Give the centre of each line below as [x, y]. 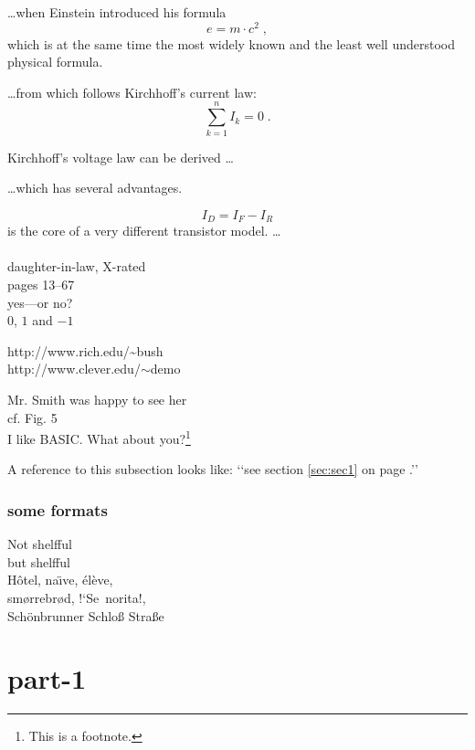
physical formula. [55, 62]
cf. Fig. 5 [32, 417]
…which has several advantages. [95, 188]
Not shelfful [40, 544]
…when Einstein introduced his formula [117, 12]
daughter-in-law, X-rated [77, 266]
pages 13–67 [41, 284]
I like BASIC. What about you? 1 [99, 437]
